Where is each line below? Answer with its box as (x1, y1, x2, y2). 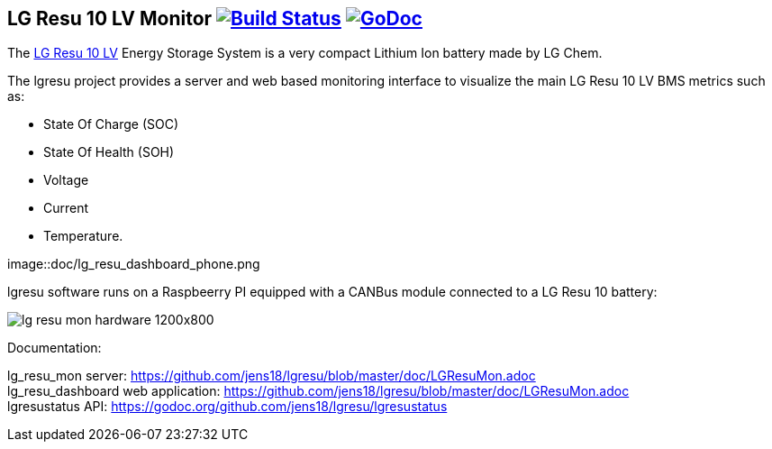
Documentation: (7, 340, 102, 356)
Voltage (43, 172, 89, 188)
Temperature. (43, 228, 123, 244)
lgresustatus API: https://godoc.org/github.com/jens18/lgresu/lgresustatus (7, 399, 448, 415)
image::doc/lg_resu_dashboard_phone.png (7, 256, 260, 272)
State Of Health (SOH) (43, 144, 175, 160)
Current (43, 200, 89, 216)
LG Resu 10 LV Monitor (7, 7, 213, 30)
